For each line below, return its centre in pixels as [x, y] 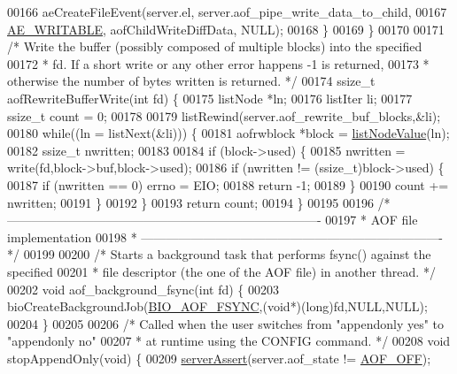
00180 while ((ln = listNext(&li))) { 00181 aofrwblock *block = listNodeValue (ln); [228, 133]
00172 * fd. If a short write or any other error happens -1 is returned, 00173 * [218, 63]
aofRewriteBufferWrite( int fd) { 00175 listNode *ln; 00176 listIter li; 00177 [210, 98]
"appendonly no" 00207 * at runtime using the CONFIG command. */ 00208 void [229, 341]
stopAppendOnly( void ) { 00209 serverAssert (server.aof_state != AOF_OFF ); [219, 358]
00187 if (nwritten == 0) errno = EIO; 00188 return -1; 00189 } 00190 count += [228, 184]
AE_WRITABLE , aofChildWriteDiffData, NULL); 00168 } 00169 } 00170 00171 [226, 29]
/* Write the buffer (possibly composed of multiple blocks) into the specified [215, 46]
